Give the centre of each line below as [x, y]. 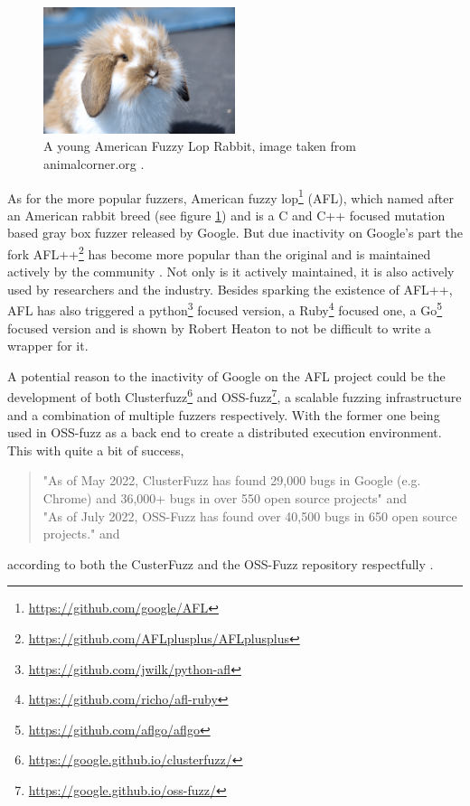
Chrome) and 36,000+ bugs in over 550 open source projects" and [225, 498]
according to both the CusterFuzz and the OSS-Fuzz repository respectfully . [221, 563]
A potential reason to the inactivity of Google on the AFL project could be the [226, 375]
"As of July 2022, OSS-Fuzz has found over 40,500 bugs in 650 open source [250, 515]
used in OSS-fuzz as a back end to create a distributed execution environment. [225, 432]
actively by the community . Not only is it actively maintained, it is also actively [231, 272]
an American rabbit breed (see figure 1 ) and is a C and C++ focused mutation [226, 215]
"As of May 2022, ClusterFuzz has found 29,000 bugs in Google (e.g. [232, 480]
